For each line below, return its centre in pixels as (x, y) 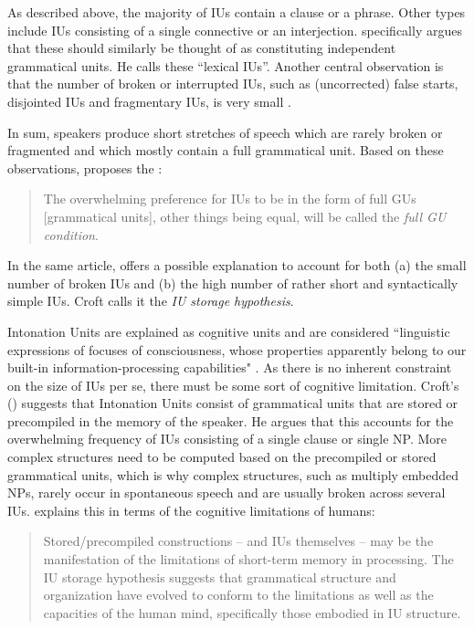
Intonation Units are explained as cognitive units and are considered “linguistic (229, 331)
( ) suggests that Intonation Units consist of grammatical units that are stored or (233, 403)
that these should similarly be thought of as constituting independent (202, 48)
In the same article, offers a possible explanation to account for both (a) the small (237, 265)
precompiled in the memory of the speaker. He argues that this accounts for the (231, 420)
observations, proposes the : (85, 168)
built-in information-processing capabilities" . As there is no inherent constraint (230, 367)
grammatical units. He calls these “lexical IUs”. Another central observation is (226, 65)
